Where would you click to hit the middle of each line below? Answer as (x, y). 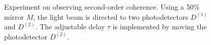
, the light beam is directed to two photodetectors (111, 16)
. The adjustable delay (70, 27)
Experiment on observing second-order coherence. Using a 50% (102, 7)
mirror (14, 16)
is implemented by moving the (160, 27)
